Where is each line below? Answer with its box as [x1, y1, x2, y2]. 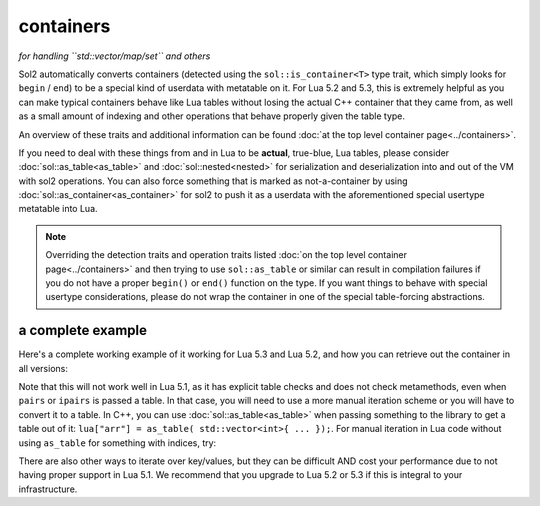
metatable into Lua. [18, 203, 99, 215]
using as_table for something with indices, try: [18, 436, 217, 449]
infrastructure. [18, 483, 78, 495]
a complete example [18, 322, 147, 339]
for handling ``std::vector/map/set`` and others [18, 50, 211, 62]
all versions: [18, 362, 69, 374]
